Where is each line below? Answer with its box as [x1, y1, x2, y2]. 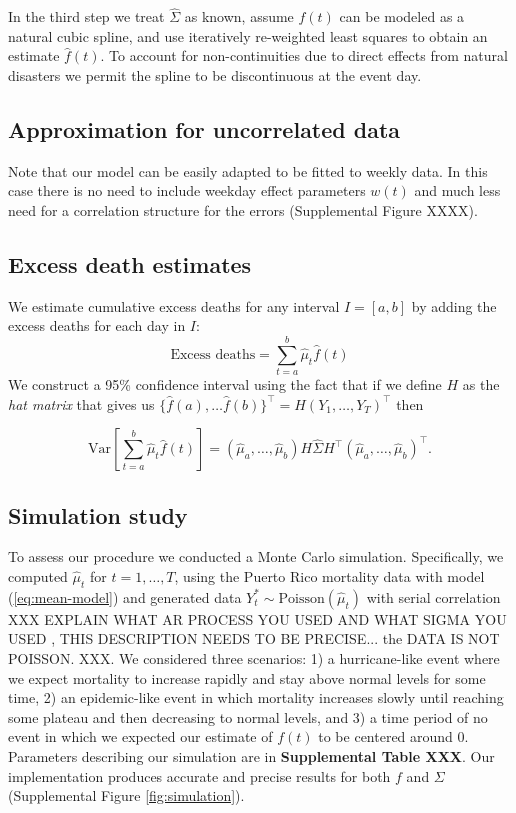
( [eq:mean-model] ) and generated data [8, 586, 242, 607]
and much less [414, 180, 501, 201]
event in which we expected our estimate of [8, 726, 273, 747]
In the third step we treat [8, 6, 165, 27]
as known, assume [184, 6, 294, 27]
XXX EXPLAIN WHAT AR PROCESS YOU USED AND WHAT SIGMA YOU [8, 608, 507, 629]
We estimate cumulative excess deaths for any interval [8, 295, 340, 316]
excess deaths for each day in [8, 315, 186, 336]
